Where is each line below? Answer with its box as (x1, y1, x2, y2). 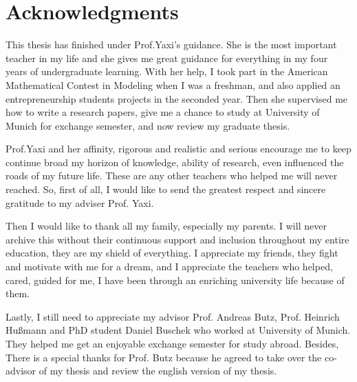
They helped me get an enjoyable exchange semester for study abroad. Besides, (6, 336, 339, 350)
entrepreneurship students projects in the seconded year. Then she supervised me (6, 91, 348, 105)
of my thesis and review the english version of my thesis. (39, 363, 277, 378)
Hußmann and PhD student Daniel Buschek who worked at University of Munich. (6, 323, 351, 337)
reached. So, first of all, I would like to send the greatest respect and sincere (6, 182, 326, 197)
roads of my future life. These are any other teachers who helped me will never (6, 168, 338, 183)
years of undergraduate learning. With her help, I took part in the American (6, 64, 328, 79)
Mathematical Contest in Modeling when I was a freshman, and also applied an (6, 77, 340, 92)
